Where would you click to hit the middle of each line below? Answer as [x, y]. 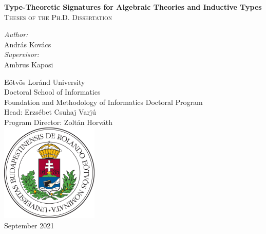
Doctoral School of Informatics [52, 92]
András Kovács [28, 44]
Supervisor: [22, 54]
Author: [16, 34]
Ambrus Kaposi [29, 64]
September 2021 [29, 225]
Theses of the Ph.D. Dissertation [58, 17]
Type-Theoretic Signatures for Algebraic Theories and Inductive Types [133, 7]
